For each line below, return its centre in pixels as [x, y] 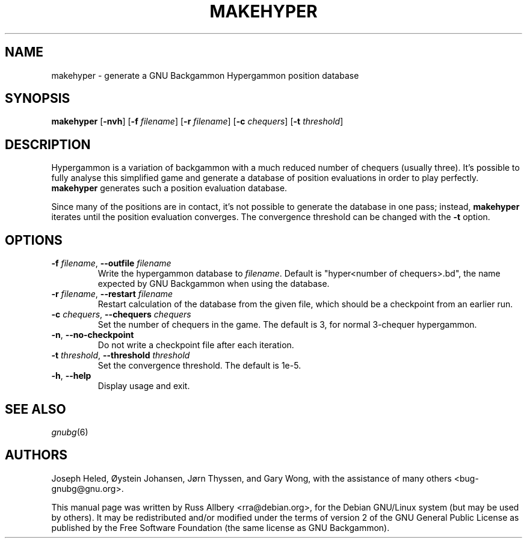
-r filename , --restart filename [112, 294]
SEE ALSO [35, 409]
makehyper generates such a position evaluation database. [169, 188]
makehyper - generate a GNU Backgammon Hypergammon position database [205, 75]
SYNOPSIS [38, 99]
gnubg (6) [70, 432]
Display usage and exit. [144, 386]
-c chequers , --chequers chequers [121, 314]
